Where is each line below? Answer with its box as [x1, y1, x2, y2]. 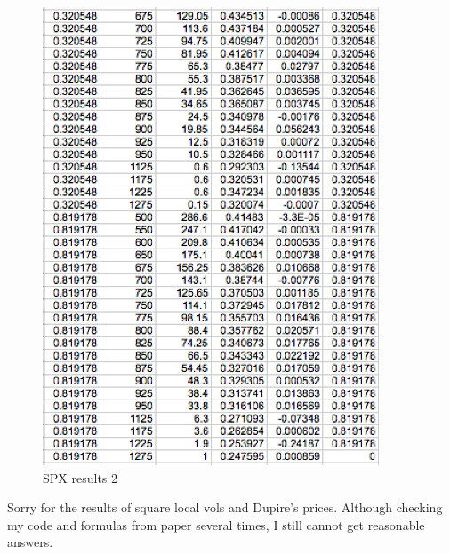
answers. [7, 533, 53, 551]
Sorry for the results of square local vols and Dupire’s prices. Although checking [7, 498, 443, 517]
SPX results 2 [43, 468, 117, 487]
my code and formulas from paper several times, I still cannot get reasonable [7, 515, 425, 534]
